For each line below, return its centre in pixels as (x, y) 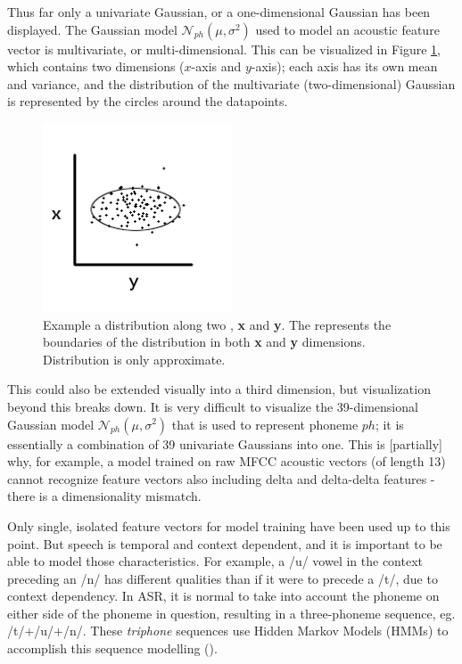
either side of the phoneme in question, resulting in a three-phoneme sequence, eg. (231, 613)
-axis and (216, 66)
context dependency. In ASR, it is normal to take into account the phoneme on (223, 596)
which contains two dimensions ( (96, 66)
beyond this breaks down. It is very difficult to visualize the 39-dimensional (213, 406)
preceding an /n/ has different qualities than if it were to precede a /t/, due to (223, 578)
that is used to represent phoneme (265, 424)
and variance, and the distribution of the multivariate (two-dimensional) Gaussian (231, 83)
